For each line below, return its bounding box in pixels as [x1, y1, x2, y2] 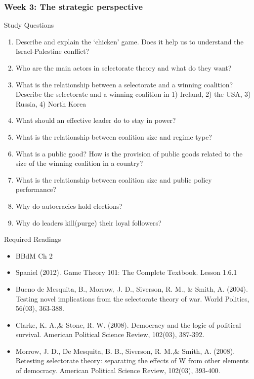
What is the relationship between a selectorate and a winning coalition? [15, 79, 233, 89]
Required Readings [4, 234, 61, 244]
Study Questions [4, 20, 54, 30]
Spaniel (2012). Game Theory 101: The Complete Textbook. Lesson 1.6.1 [15, 267, 237, 277]
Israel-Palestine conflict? [15, 46, 89, 56]
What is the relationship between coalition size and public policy [15, 174, 212, 185]
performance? [15, 184, 56, 194]
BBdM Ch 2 [15, 250, 53, 261]
